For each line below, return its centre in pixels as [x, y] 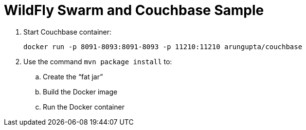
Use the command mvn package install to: [98, 61]
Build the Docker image [80, 92]
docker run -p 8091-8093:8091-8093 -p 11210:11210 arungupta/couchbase [163, 46]
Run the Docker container [84, 107]
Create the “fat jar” [73, 76]
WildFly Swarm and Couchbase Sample [134, 10]
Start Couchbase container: [68, 32]
